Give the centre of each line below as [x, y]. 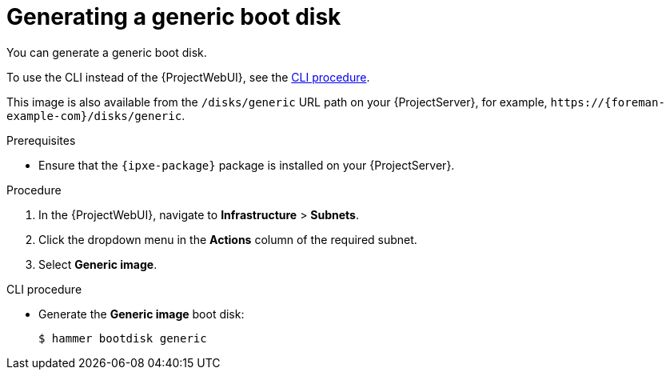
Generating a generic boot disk [174, 17]
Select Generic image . [98, 264]
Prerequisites [41, 140]
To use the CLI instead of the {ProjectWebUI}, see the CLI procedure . [188, 77]
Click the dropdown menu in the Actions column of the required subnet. [228, 239]
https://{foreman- [608, 102]
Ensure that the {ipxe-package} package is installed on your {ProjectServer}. [247, 165]
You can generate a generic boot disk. [107, 52]
